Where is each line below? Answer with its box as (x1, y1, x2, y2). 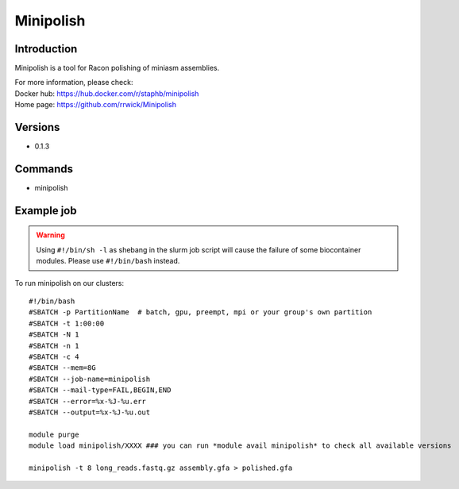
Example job (14, 203, 77, 218)
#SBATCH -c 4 (29, 352, 79, 361)
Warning (36, 230, 65, 240)
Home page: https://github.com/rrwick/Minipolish (14, 100, 176, 110)
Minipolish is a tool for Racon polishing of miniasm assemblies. (14, 64, 220, 73)
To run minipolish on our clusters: (14, 278, 125, 287)
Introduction (14, 42, 78, 56)
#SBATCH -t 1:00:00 (29, 318, 105, 328)
